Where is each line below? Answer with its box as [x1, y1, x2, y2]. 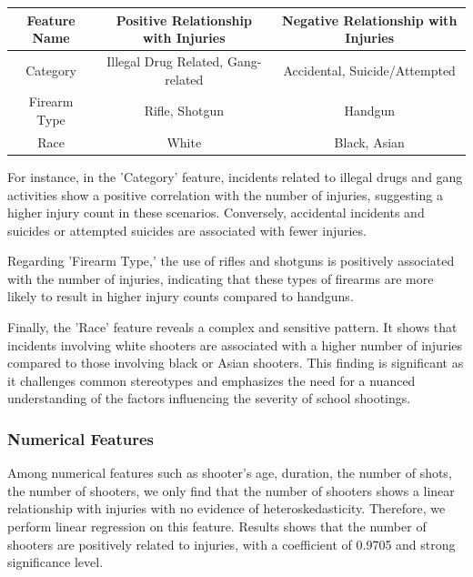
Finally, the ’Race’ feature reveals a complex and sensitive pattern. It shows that [7, 318, 458, 337]
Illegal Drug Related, [106, 51, 224, 70]
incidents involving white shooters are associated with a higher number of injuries [7, 335, 463, 354]
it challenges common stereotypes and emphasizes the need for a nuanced [7, 370, 416, 390]
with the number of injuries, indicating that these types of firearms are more [7, 268, 434, 288]
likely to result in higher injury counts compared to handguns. [7, 287, 354, 306]
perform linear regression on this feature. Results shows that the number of [7, 517, 427, 536]
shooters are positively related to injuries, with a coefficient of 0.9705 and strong [7, 534, 456, 553]
